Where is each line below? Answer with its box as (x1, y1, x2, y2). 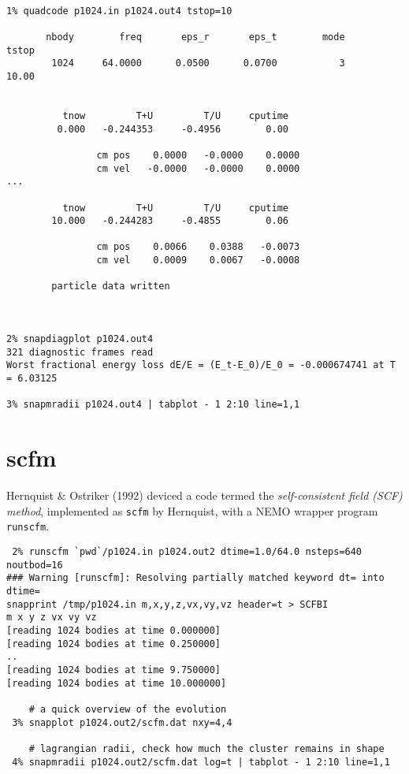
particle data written (51, 281, 170, 292)
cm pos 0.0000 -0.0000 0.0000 (96, 149, 300, 161)
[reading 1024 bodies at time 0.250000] (6, 638, 221, 649)
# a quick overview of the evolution (28, 703, 227, 715)
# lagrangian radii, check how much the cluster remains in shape (28, 742, 385, 754)
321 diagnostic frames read (6, 346, 154, 358)
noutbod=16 (6, 559, 63, 571)
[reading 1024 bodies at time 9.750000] (6, 664, 221, 675)
